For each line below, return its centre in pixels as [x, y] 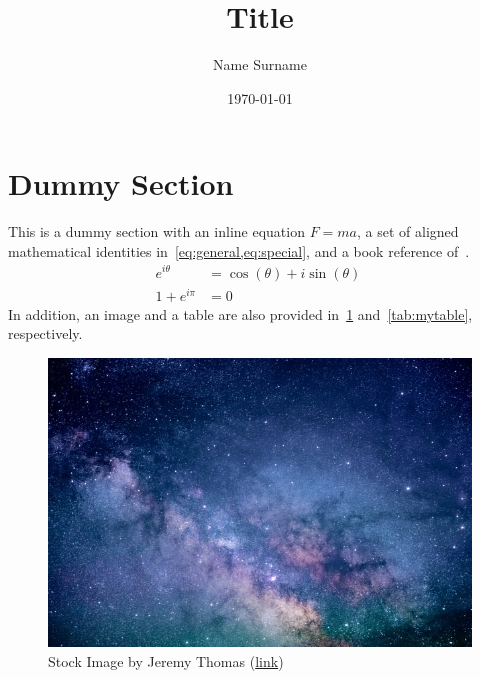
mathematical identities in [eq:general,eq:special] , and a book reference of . [239, 250]
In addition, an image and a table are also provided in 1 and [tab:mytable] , [240, 313]
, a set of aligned [408, 231]
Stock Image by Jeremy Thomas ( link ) [166, 660]
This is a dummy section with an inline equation [156, 231]
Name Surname [260, 64]
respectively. [45, 333]
